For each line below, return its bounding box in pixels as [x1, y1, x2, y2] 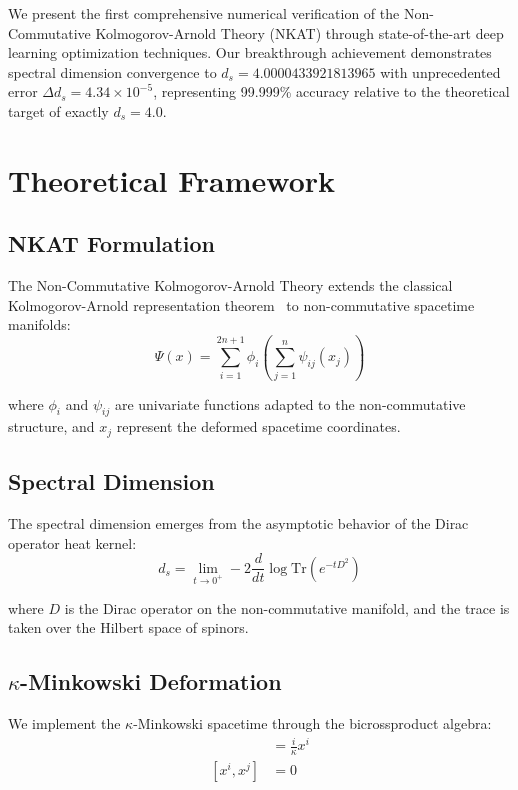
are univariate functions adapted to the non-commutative [114, 393, 466, 414]
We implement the [8, 712, 121, 733]
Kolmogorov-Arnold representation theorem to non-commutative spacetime [8, 294, 475, 315]
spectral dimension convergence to [8, 61, 217, 82]
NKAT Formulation [8, 228, 215, 259]
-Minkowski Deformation [20, 666, 282, 697]
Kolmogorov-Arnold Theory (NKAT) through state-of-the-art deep [95, 22, 504, 43]
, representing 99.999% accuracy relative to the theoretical [153, 81, 510, 102]
